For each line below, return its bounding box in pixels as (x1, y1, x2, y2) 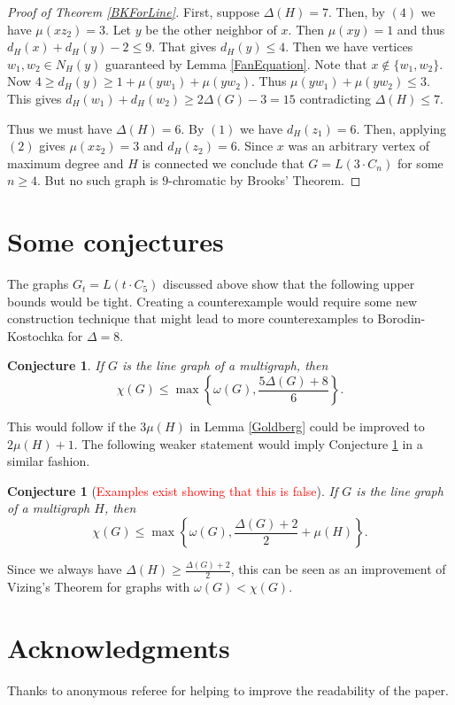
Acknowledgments (7, 629, 230, 665)
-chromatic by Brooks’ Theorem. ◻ (168, 171, 361, 190)
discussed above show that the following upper (163, 275, 415, 293)
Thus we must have (7, 119, 112, 137)
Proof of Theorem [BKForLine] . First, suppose (7, 3, 259, 20)
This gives (7, 89, 62, 107)
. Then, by (328, 3, 385, 20)
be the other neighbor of (145, 19, 277, 38)
